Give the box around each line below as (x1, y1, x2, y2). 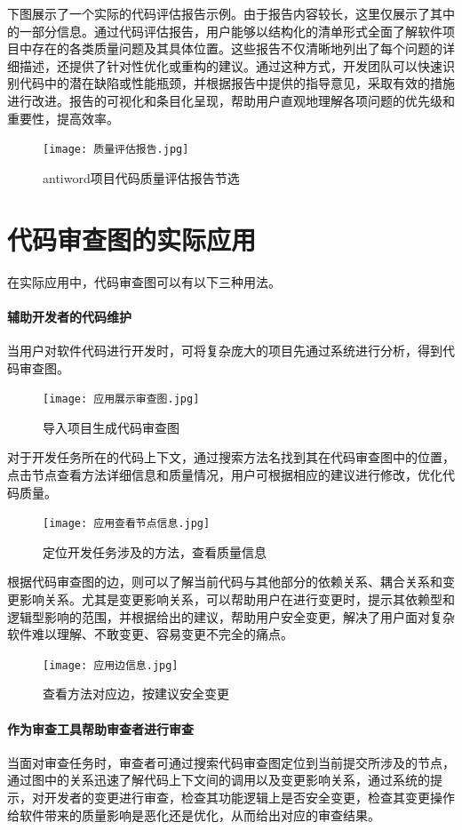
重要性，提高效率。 (7, 108, 119, 127)
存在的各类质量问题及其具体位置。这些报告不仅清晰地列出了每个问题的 (31, 39, 442, 58)
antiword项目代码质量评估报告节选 (43, 168, 240, 187)
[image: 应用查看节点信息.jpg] (43, 517, 211, 531)
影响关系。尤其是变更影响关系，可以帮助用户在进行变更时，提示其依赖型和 (19, 589, 455, 608)
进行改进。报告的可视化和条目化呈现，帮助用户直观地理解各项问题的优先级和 (7, 91, 455, 109)
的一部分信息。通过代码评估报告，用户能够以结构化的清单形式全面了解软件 (7, 21, 442, 40)
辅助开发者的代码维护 (7, 307, 131, 325)
